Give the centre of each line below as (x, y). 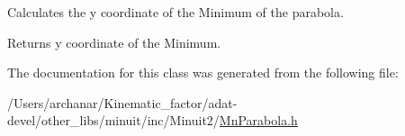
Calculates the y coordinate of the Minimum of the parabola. (175, 12)
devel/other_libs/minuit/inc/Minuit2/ (113, 120)
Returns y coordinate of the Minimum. (114, 42)
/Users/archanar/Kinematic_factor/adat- (122, 102)
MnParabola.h (258, 120)
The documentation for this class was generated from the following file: (203, 73)
